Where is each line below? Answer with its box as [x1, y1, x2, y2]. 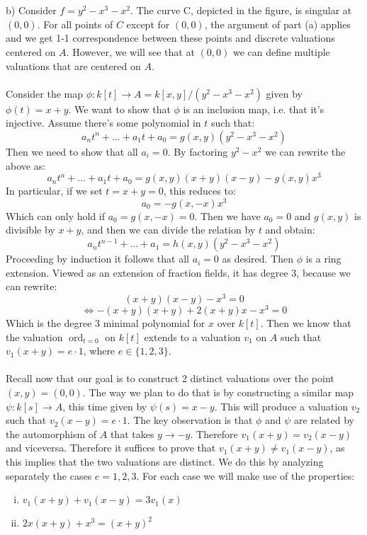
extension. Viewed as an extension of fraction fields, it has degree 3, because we [6, 265, 351, 280]
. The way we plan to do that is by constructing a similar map [82, 384, 354, 399]
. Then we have [194, 208, 261, 223]
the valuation [6, 329, 63, 344]
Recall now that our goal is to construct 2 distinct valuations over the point [6, 371, 334, 386]
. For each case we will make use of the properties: [136, 468, 355, 483]
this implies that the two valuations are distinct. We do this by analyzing [6, 454, 324, 468]
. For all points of [37, 16, 113, 31]
